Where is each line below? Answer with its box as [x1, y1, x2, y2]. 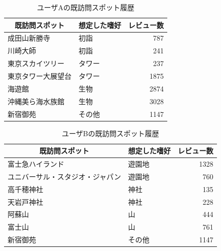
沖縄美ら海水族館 [8, 96, 64, 106]
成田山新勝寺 [8, 33, 50, 43]
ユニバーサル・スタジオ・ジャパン [8, 171, 121, 181]
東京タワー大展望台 [8, 70, 71, 81]
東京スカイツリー [8, 58, 64, 69]
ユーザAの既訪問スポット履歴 [36, 2, 135, 12]
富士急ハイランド [8, 159, 64, 169]
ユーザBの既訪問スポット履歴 [62, 128, 159, 138]
